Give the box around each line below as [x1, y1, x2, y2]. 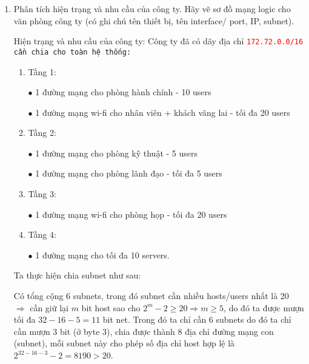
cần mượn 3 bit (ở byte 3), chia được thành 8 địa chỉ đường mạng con [13, 325, 274, 337]
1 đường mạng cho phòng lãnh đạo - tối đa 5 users [35, 167, 222, 180]
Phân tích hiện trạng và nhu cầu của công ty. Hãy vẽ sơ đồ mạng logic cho [13, 2, 291, 15]
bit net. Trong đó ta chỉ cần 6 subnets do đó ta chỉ [102, 313, 291, 326]
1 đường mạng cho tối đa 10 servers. [35, 248, 170, 261]
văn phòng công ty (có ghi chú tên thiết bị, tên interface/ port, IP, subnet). [13, 14, 294, 27]
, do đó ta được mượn [224, 301, 304, 314]
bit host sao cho [81, 301, 141, 314]
